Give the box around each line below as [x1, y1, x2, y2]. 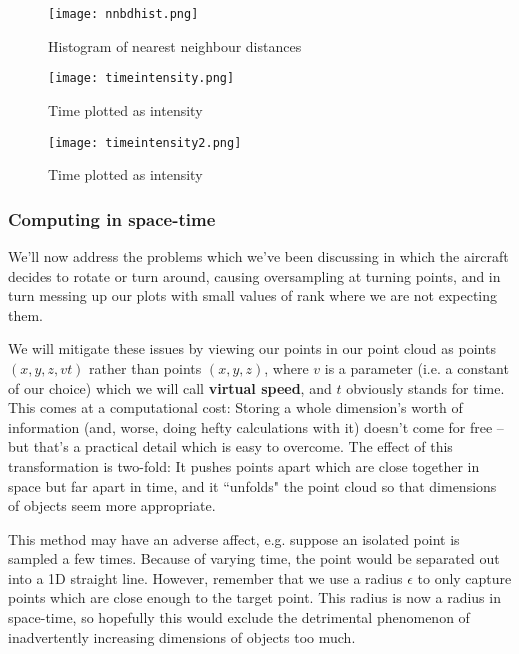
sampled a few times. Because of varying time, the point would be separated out [8, 548, 500, 569]
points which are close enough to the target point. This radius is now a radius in [8, 587, 501, 608]
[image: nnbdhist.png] [48, 7, 199, 21]
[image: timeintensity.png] [48, 71, 235, 86]
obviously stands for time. [346, 377, 505, 398]
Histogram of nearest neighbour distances [48, 35, 302, 56]
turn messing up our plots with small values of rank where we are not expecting [8, 285, 498, 306]
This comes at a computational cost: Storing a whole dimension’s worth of [8, 397, 463, 418]
